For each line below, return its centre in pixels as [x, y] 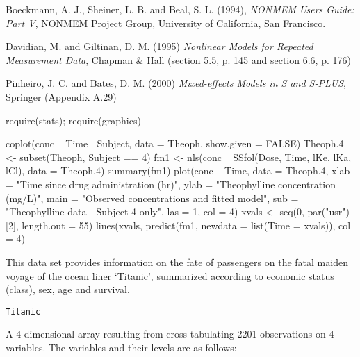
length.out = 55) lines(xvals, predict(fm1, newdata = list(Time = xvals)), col [186, 225]
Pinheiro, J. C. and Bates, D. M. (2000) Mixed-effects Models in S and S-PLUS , [176, 83]
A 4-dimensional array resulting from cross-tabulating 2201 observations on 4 [170, 334]
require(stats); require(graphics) [73, 120]
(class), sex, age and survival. [68, 289]
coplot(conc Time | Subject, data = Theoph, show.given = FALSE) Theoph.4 [175, 143]
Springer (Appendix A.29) [61, 96]
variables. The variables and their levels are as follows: [121, 347]
